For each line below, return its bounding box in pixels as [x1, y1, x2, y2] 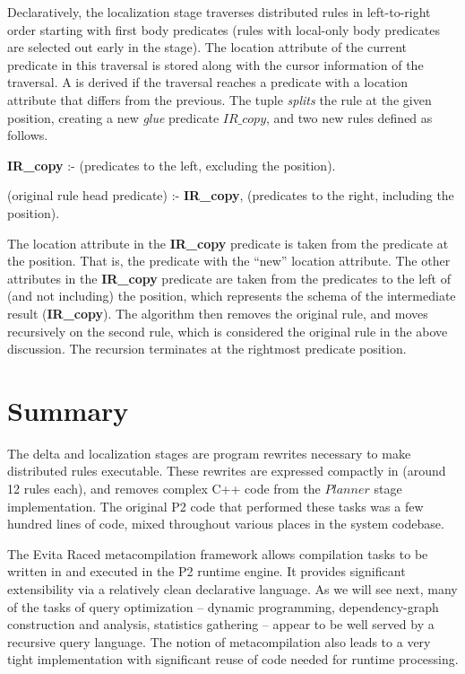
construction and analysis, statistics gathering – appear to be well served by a [7, 615, 435, 634]
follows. [7, 126, 48, 144]
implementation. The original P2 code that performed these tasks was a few [7, 496, 424, 515]
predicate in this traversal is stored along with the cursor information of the [7, 55, 424, 74]
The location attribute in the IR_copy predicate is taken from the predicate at [7, 233, 449, 252]
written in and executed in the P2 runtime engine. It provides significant [7, 562, 406, 581]
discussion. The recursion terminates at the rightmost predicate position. [7, 339, 407, 358]
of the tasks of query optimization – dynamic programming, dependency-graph [7, 597, 439, 616]
